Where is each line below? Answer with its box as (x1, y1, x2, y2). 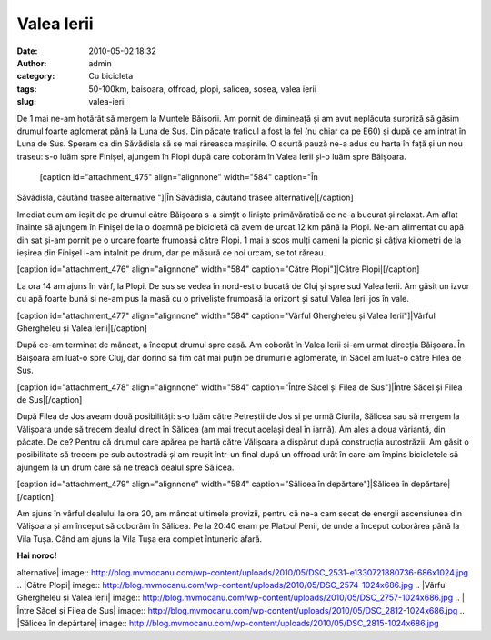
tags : (16, 83, 37, 95)
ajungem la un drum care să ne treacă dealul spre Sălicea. (16, 462, 235, 473)
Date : (16, 45, 38, 56)
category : (16, 71, 55, 82)
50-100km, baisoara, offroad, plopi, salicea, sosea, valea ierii (88, 83, 317, 95)
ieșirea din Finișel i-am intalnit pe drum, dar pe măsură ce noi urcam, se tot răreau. (16, 247, 326, 258)
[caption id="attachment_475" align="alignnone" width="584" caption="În (39, 172, 318, 183)
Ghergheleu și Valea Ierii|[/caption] (16, 323, 147, 334)
